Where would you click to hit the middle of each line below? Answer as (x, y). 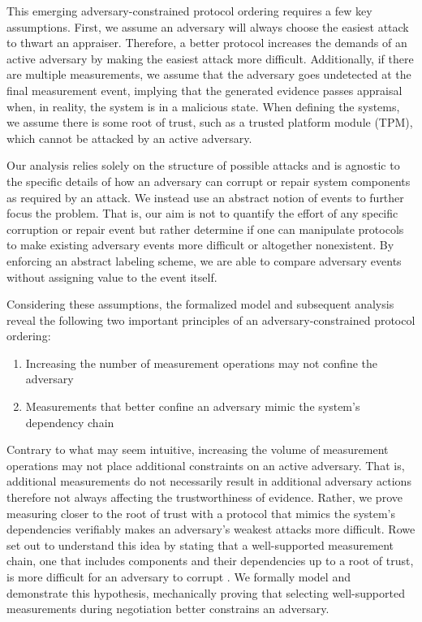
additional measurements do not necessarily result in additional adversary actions (209, 481)
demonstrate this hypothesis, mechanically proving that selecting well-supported (206, 592)
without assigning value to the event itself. (112, 276)
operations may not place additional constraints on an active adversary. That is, (206, 465)
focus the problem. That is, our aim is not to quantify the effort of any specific (202, 213)
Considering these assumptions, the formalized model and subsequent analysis (200, 304)
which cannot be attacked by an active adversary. (129, 138)
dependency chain (70, 422)
